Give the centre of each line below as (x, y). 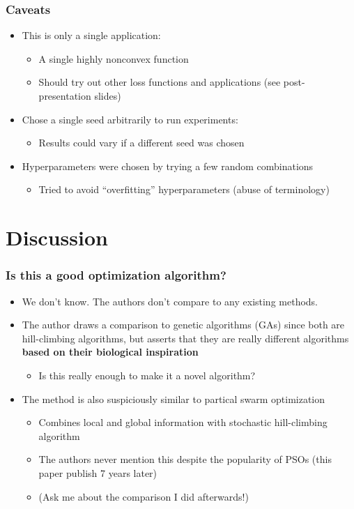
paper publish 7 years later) (98, 472)
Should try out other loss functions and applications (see (160, 82)
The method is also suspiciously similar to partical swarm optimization (174, 398)
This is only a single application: (91, 35)
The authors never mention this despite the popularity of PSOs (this (185, 459)
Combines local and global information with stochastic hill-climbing (183, 422)
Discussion (57, 237)
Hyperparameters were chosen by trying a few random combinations (168, 166)
